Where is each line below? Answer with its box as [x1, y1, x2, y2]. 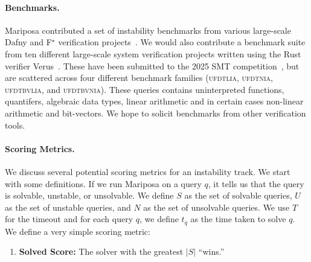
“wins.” [198, 245, 225, 258]
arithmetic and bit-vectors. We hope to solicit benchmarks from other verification [5, 106, 306, 119]
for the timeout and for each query [5, 212, 133, 225]
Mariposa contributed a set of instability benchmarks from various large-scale [5, 24, 291, 36]
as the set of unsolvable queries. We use [143, 200, 290, 213]
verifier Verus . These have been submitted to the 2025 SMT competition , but [5, 59, 300, 72]
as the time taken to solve [190, 212, 286, 225]
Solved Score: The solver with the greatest [19, 245, 184, 258]
